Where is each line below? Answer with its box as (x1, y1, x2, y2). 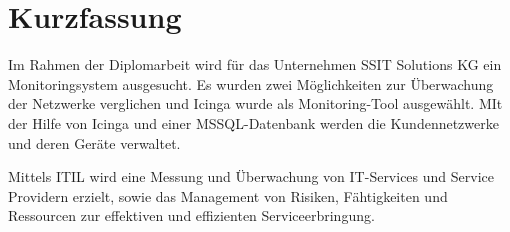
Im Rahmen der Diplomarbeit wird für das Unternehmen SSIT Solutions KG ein (8, 54, 502, 75)
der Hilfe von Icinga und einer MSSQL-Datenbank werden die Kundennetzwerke (8, 112, 499, 133)
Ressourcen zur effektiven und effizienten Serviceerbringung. (8, 205, 375, 226)
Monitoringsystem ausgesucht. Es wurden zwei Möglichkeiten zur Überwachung (8, 73, 494, 94)
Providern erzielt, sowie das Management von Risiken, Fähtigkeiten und (8, 185, 448, 206)
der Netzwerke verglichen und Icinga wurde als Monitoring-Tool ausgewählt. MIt (8, 93, 503, 114)
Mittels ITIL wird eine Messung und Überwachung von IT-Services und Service (8, 166, 494, 187)
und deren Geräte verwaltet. (8, 132, 181, 153)
